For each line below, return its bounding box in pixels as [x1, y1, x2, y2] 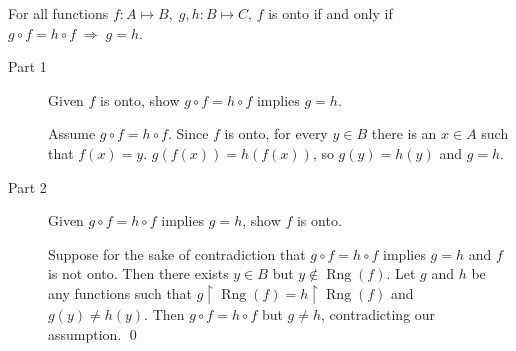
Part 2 [8, 176, 47, 197]
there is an [371, 123, 437, 144]
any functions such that [48, 282, 193, 303]
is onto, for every [224, 123, 328, 144]
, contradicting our [321, 304, 436, 325]
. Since [167, 123, 209, 144]
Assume [48, 123, 96, 144]
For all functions [8, 3, 109, 23]
